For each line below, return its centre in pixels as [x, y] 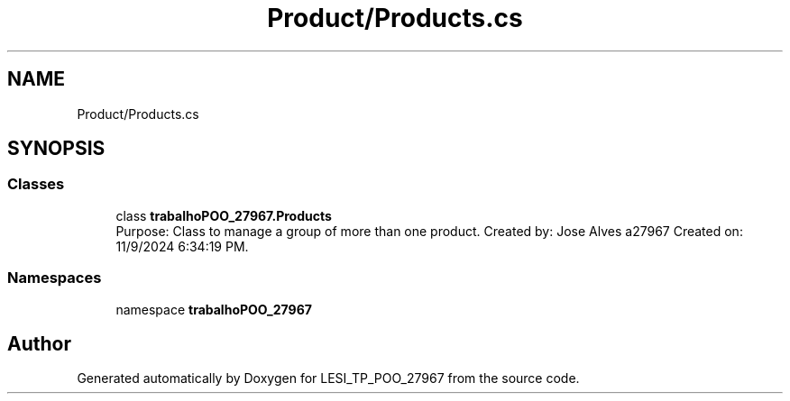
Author [39, 343]
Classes [36, 184]
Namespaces [55, 278]
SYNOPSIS [56, 149]
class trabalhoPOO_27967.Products [224, 215]
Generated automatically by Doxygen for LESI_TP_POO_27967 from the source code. [328, 378]
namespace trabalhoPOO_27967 [214, 309]
